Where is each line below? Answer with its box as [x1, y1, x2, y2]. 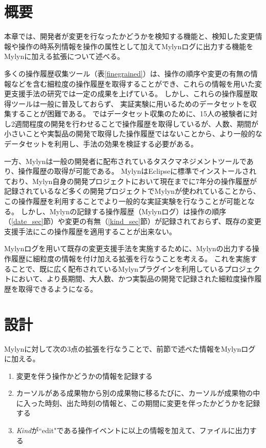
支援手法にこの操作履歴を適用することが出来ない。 [4, 226, 176, 236]
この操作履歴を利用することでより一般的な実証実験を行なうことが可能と [4, 196, 248, 207]
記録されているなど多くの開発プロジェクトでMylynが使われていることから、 [4, 186, 260, 196]
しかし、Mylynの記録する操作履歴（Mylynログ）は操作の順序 [21, 206, 227, 216]
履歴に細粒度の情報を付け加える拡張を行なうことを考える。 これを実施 [11, 253, 250, 263]
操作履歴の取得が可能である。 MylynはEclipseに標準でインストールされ [18, 166, 257, 176]
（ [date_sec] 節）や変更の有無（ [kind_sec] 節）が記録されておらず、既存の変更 [4, 216, 261, 227]
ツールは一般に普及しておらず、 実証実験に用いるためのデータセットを [11, 98, 250, 109]
